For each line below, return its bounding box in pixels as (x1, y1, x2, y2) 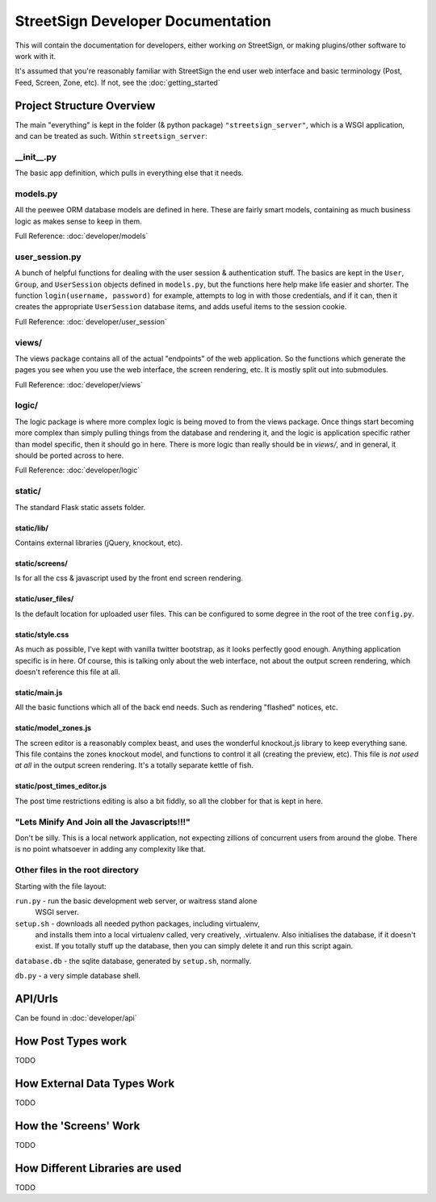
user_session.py (15, 251, 82, 262)
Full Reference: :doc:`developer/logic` (15, 465, 140, 475)
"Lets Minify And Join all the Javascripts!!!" (15, 816, 191, 827)
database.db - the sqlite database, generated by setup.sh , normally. (15, 956, 252, 965)
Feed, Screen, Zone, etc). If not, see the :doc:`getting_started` (15, 77, 221, 87)
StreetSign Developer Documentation (15, 12, 272, 30)
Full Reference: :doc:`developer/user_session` (15, 316, 167, 326)
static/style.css (15, 630, 69, 639)
